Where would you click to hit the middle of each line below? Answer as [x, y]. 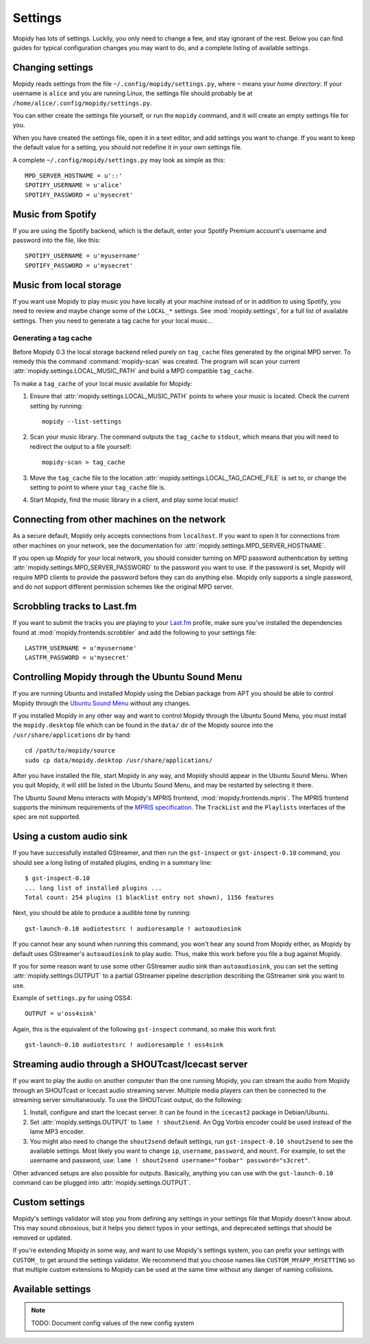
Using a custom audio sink [70, 836]
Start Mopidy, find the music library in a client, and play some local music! [134, 500]
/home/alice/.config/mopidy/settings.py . [82, 103]
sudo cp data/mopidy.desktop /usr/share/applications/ [119, 760]
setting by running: [57, 406]
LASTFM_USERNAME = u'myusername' [81, 648]
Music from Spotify [55, 214]
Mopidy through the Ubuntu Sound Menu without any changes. [102, 703]
